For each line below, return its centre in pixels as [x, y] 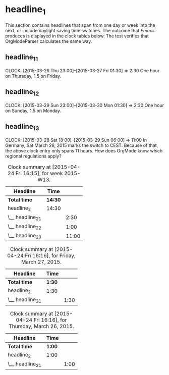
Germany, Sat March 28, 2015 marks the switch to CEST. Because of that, [82, 145]
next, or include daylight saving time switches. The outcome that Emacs [80, 30]
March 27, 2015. [41, 262]
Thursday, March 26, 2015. [41, 326]
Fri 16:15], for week [39, 173]
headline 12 [22, 92]
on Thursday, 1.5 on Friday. [33, 76]
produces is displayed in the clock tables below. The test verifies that [77, 36]
